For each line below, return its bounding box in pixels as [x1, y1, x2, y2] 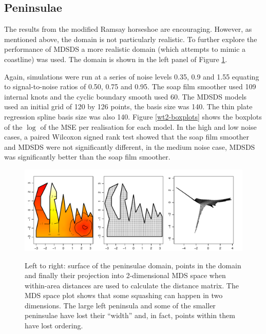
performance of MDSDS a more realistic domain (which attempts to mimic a [4, 44, 246, 54]
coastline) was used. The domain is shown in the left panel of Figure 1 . [4, 53, 227, 64]
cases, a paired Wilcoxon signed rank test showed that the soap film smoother [4, 131, 250, 142]
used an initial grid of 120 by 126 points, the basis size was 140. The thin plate [4, 101, 253, 112]
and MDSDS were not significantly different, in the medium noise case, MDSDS [4, 141, 255, 152]
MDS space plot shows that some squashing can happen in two [25, 290, 223, 301]
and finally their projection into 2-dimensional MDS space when [25, 270, 226, 281]
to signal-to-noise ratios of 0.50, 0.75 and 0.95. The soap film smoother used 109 [4, 81, 256, 92]
